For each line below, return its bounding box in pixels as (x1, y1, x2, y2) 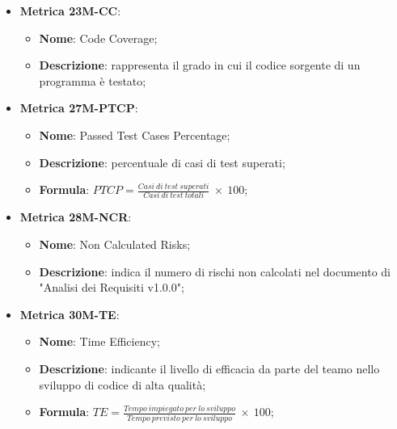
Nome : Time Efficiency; (39, 333, 160, 350)
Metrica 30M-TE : (19, 305, 120, 322)
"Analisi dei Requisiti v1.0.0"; (39, 279, 184, 296)
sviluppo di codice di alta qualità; (39, 376, 206, 393)
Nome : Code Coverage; (39, 29, 158, 46)
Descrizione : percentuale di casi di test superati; (39, 154, 285, 170)
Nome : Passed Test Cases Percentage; (39, 126, 230, 143)
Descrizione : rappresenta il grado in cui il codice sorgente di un (39, 57, 361, 74)
